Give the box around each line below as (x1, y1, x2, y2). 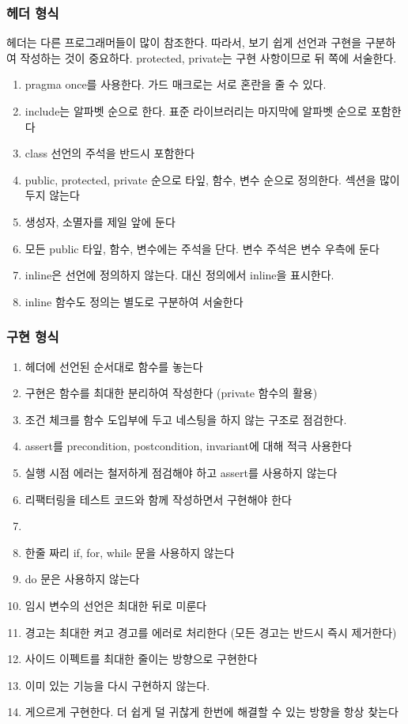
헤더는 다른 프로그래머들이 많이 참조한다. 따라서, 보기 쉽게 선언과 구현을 (6, 34, 362, 51)
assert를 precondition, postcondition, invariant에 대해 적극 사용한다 (25, 438, 352, 454)
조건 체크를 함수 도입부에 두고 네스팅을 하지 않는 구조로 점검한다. (25, 411, 347, 427)
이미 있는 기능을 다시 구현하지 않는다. (25, 677, 210, 693)
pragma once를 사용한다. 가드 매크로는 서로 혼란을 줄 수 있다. (25, 76, 327, 93)
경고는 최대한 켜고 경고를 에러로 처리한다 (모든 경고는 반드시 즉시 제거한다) (25, 624, 397, 640)
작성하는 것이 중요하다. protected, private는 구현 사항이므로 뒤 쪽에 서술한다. (20, 49, 397, 66)
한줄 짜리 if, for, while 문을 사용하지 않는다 (25, 544, 235, 560)
